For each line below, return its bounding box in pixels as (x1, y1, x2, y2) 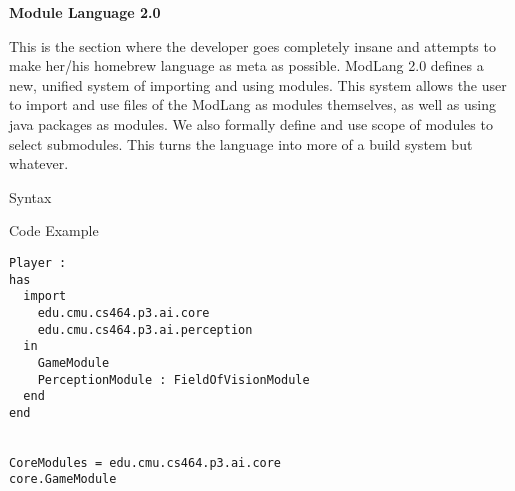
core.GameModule (9, 472, 117, 487)
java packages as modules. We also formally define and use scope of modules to (9, 113, 493, 134)
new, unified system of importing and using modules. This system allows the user (9, 74, 507, 95)
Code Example (9, 220, 99, 241)
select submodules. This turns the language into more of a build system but (9, 133, 473, 154)
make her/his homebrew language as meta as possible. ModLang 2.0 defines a (9, 55, 484, 76)
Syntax (9, 186, 52, 207)
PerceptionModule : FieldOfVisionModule (37, 372, 310, 387)
